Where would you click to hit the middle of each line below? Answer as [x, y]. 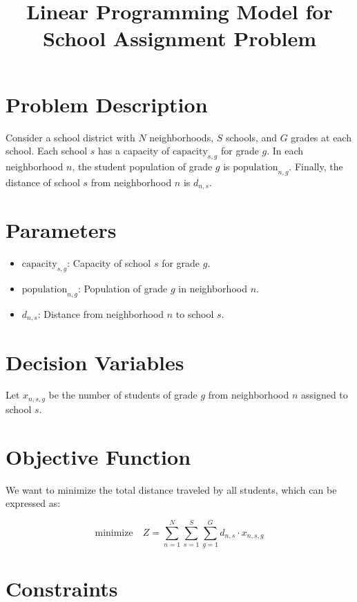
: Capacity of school [109, 263]
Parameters [61, 230]
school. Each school [47, 151]
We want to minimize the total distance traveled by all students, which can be [171, 489]
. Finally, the [316, 166]
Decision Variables [95, 362]
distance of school [43, 182]
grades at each [321, 137]
